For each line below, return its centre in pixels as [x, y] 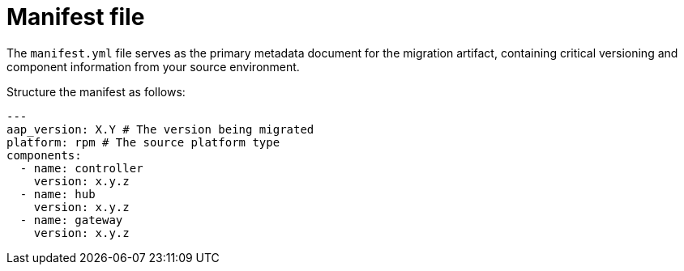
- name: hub [58, 194]
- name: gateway [71, 220]
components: [44, 155]
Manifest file [76, 17]
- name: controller [81, 168]
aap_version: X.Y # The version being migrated [160, 129]
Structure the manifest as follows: [96, 91]
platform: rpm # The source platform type [143, 142]
